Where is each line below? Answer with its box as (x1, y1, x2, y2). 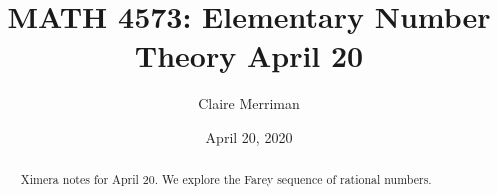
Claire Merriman (198, 93, 300, 114)
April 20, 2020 (205, 126, 293, 147)
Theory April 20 (134, 35, 364, 76)
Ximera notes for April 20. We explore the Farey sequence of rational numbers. (20, 171, 432, 188)
